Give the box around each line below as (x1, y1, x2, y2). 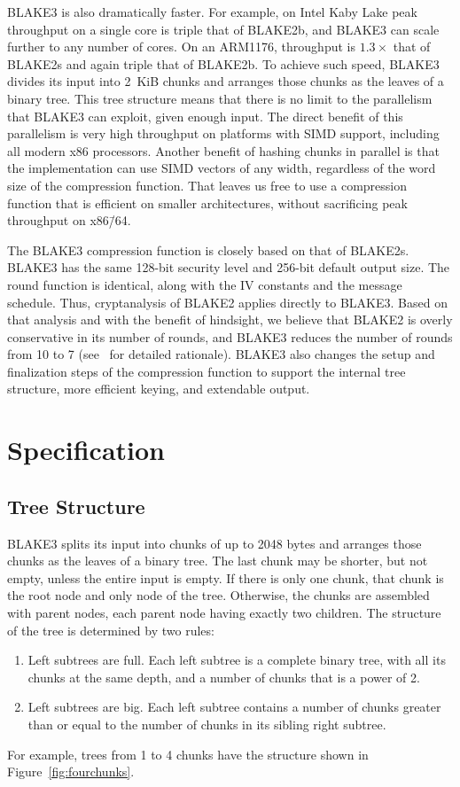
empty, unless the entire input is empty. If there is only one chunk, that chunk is (7, 568, 444, 587)
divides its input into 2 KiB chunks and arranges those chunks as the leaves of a (7, 72, 444, 90)
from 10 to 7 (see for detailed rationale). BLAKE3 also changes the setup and (7, 345, 435, 363)
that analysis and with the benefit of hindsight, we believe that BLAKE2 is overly (7, 310, 453, 329)
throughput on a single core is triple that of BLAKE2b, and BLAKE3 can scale (7, 19, 440, 38)
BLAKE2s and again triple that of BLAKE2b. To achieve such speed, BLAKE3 (7, 54, 440, 73)
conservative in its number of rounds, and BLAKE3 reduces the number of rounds (7, 327, 453, 346)
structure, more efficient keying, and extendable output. (7, 379, 310, 398)
